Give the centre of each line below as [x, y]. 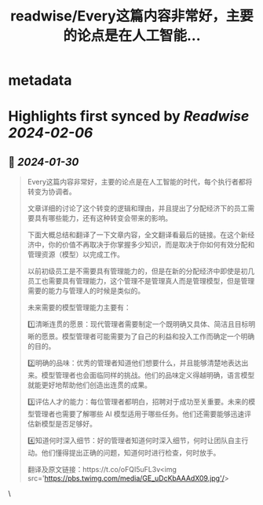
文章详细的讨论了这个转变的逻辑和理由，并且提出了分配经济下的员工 [137, 208]
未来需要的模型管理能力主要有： [79, 308]
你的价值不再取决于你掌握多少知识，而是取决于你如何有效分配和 [152, 245]
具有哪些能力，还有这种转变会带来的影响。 [103, 218]
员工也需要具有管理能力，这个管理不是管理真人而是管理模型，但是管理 [141, 281]
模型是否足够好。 [69, 424]
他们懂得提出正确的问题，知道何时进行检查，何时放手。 [131, 453]
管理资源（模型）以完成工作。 [75, 254]
